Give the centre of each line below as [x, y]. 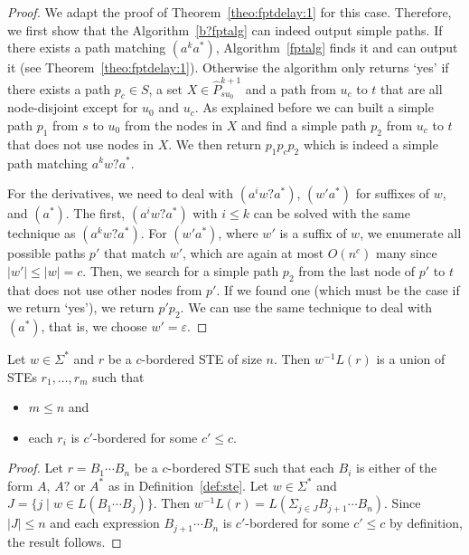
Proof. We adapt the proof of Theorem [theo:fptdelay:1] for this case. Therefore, [230, 12]
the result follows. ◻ [65, 541]
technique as [42, 233]
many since [407, 253]
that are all [412, 88]
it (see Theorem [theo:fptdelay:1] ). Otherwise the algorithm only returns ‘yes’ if [228, 67]
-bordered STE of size [202, 358]
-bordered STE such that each [251, 468]
